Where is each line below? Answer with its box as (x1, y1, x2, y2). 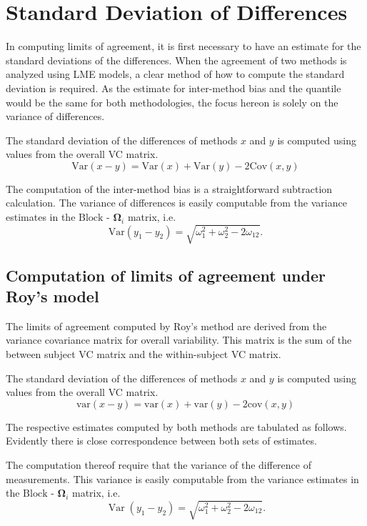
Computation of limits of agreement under (6, 264, 326, 286)
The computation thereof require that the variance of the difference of (6, 457, 311, 472)
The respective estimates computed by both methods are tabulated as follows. (6, 419, 347, 434)
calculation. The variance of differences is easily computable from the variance (6, 195, 347, 210)
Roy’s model (6, 284, 99, 307)
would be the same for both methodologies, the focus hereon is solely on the (6, 94, 338, 109)
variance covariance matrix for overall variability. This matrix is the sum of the (6, 332, 352, 347)
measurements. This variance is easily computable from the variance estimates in (6, 471, 359, 486)
